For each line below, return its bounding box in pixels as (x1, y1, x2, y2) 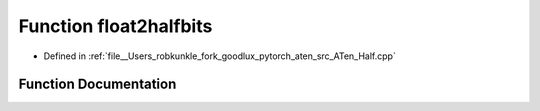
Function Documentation (18, 76, 177, 93)
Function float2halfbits (18, 15, 213, 37)
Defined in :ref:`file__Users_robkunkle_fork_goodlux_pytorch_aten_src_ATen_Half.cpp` (43, 50, 397, 62)
